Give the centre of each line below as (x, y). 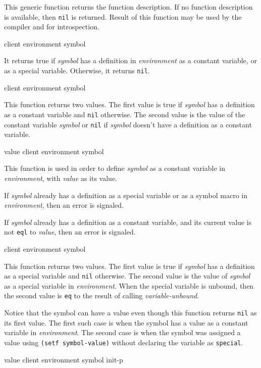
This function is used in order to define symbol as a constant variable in (115, 168)
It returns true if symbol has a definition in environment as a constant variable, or (130, 60)
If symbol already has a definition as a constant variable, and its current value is (128, 222)
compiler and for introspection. (52, 27)
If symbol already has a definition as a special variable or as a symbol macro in (126, 195)
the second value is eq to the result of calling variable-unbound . (102, 295)
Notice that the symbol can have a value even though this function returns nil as (130, 313)
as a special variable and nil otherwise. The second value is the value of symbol (127, 276)
